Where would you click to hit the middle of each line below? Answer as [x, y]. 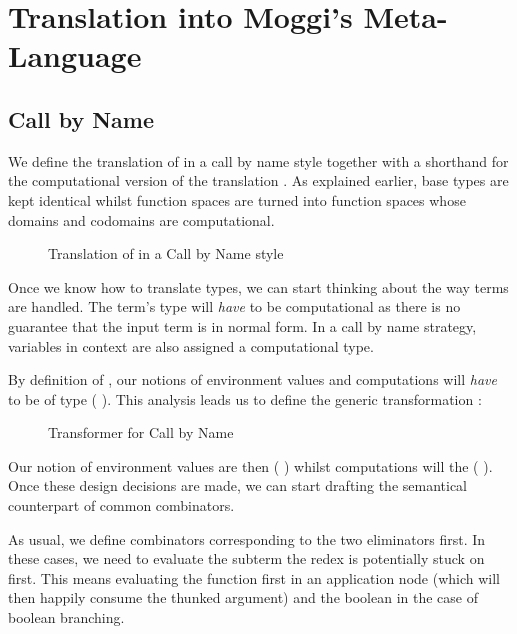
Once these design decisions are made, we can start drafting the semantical [238, 485]
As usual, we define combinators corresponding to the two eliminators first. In [247, 538]
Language [75, 55]
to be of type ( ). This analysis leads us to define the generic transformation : [245, 398]
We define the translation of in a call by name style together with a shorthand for [258, 160]
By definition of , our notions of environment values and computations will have [252, 379]
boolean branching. [66, 617]
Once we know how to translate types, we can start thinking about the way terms [258, 286]
